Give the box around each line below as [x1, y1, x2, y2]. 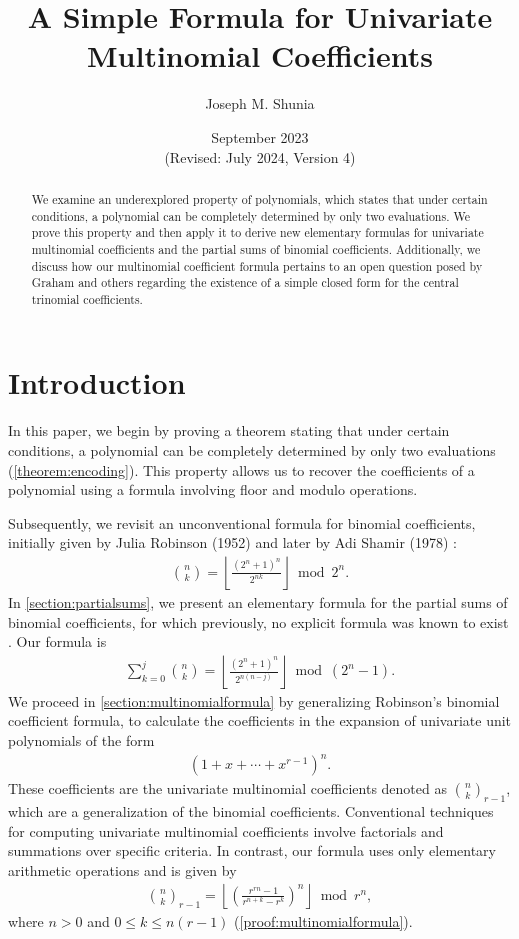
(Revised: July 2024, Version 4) [164, 146, 356, 167]
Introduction [8, 362, 186, 403]
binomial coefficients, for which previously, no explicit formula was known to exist [8, 611, 509, 632]
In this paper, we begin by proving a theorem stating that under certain [8, 420, 450, 441]
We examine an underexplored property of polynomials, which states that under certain [31, 190, 488, 207]
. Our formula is [8, 631, 107, 652]
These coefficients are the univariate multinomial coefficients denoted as [8, 778, 447, 799]
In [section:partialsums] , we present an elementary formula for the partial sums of [8, 592, 508, 613]
